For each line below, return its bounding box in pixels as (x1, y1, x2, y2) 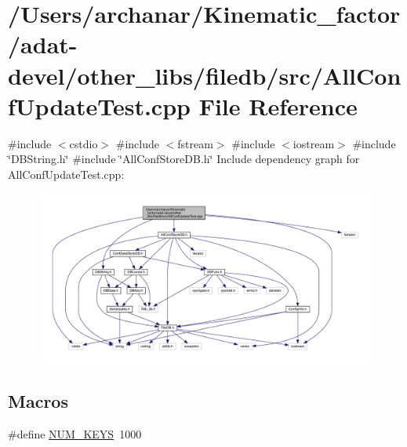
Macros (8, 389, 68, 413)
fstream (177, 135, 213, 151)
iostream (293, 135, 335, 151)
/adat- (8, 28, 78, 60)
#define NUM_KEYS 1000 (8, 426, 142, 442)
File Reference (198, 89, 358, 122)
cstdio (69, 135, 98, 151)
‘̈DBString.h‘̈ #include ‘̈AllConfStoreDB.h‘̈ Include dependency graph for (8, 151, 360, 167)
